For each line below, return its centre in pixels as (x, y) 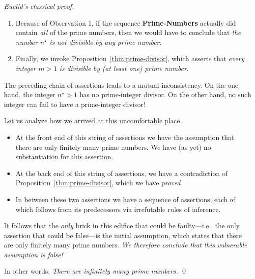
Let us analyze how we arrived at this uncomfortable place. (93, 121)
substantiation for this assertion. (64, 157)
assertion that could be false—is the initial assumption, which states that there (123, 235)
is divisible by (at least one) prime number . (124, 68)
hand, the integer (30, 94)
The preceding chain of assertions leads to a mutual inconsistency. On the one (121, 85)
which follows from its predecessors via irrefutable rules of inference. (118, 209)
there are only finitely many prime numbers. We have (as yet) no (113, 147)
